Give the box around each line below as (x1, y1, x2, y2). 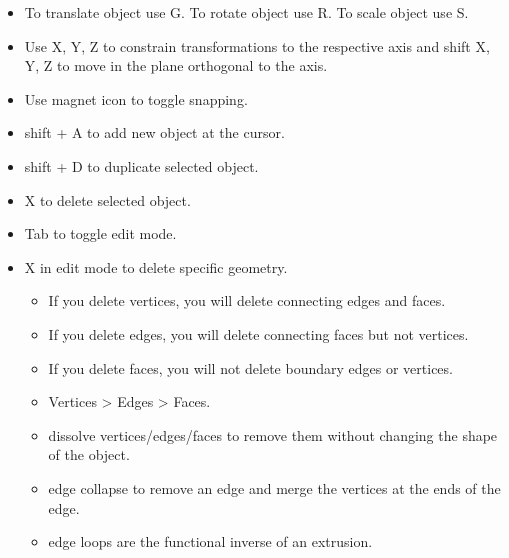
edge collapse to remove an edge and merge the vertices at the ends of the (48, 477, 501, 498)
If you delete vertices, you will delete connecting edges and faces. (48, 290, 446, 311)
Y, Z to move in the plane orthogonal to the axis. (24, 55, 328, 76)
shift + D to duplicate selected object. (24, 155, 259, 176)
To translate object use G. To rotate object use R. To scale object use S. (24, 2, 469, 22)
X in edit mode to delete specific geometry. (24, 256, 288, 277)
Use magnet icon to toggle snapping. (24, 88, 248, 109)
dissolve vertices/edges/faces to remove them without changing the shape (48, 424, 498, 445)
